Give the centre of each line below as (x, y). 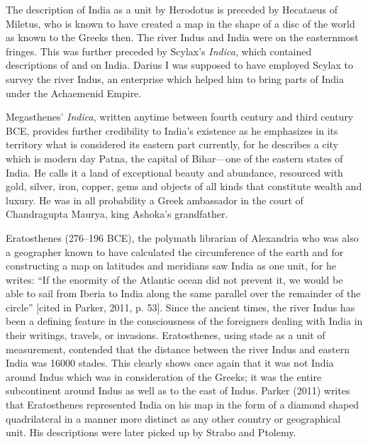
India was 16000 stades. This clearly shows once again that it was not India (170, 363)
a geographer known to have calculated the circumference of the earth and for (175, 251)
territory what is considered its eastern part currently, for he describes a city (172, 144)
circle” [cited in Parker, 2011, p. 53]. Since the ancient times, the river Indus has (180, 307)
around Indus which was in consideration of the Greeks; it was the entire (164, 376)
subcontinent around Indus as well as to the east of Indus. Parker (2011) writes (178, 390)
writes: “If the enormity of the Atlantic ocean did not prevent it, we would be (174, 279)
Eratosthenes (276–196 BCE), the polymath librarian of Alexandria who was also (182, 237)
